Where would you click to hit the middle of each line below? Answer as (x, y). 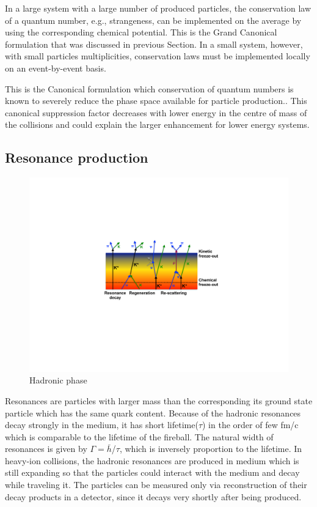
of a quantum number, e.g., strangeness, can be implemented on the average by (153, 20)
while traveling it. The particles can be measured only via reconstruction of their (156, 485)
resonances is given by (46, 449)
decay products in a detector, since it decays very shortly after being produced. (153, 496)
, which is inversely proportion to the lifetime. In (211, 449)
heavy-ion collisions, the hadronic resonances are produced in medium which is (152, 460)
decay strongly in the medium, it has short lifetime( (102, 425)
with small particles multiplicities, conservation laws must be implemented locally (158, 56)
